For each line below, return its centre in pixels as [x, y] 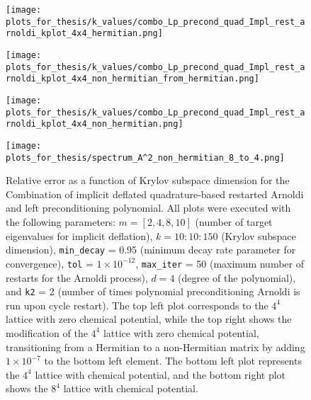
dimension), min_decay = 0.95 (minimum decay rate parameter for [151, 250]
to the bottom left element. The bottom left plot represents [173, 361]
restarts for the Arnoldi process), [77, 277]
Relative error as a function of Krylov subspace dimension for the [148, 180]
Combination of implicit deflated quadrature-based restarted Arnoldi [155, 194]
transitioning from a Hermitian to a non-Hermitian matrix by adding [155, 347]
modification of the [47, 332]
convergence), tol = [50, 263]
